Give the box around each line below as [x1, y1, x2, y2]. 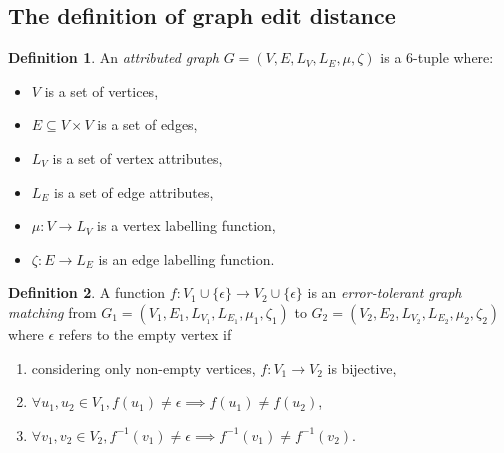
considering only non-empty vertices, [31, 357, 256, 378]
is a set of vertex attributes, [52, 147, 223, 168]
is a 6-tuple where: [380, 47, 494, 68]
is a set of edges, [97, 114, 198, 135]
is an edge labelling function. [98, 248, 275, 269]
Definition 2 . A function [8, 282, 166, 303]
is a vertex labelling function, [97, 215, 276, 236]
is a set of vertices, [44, 80, 159, 101]
